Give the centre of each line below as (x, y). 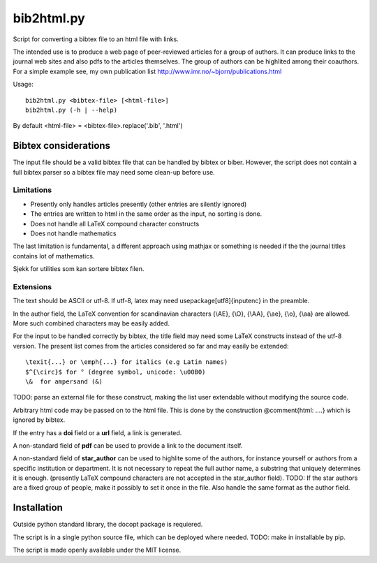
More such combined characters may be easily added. (91, 323)
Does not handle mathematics (73, 233)
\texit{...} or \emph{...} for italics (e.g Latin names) (127, 362)
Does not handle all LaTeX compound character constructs (115, 224)
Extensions (32, 286)
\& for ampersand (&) (64, 381)
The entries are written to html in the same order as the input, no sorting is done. (146, 214)
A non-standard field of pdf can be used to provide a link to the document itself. (128, 445)
